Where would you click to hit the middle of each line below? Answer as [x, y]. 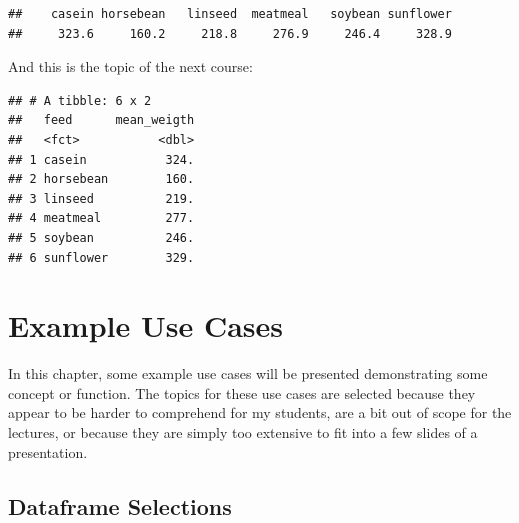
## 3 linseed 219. [101, 198]
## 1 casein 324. [101, 159]
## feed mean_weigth [101, 120]
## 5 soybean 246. [101, 237]
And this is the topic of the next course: [130, 66]
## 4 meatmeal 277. [101, 218]
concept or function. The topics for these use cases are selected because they [242, 392]
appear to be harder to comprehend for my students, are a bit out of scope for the [260, 412]
